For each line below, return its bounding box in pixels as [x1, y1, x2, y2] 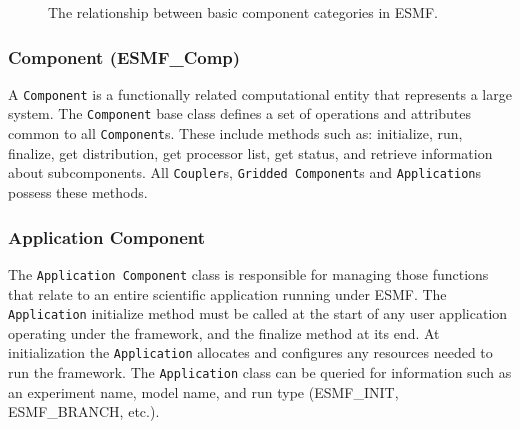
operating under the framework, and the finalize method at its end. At [8, 322, 440, 343]
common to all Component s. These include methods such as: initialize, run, [8, 123, 463, 144]
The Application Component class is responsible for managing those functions [8, 263, 489, 284]
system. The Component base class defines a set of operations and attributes [8, 103, 471, 124]
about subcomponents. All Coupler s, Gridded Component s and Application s [8, 162, 482, 183]
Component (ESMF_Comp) [8, 44, 241, 69]
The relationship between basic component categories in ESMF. [48, 2, 438, 22]
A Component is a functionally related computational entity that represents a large [8, 83, 512, 104]
